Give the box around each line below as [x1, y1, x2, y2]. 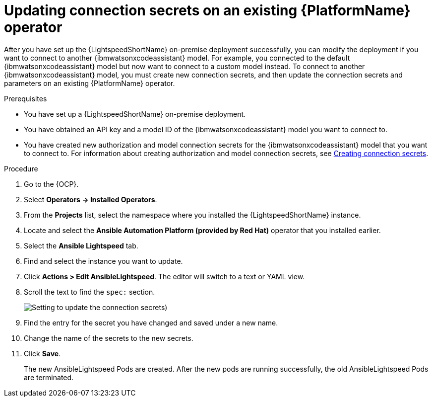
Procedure [4, 164, 38, 173]
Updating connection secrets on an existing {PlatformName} [4, 2, 411, 19]
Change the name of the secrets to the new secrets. [24, 333, 193, 342]
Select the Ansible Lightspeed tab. [24, 241, 138, 250]
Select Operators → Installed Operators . [24, 195, 157, 204]
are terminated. [24, 373, 74, 382]
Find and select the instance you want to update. [24, 256, 183, 265]
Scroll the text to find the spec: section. [24, 287, 155, 296]
